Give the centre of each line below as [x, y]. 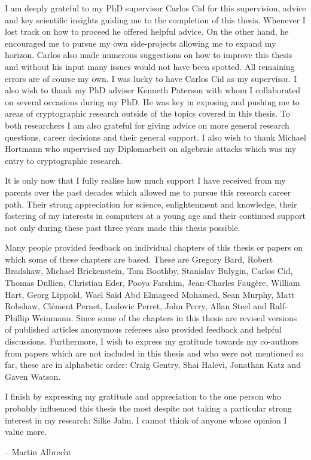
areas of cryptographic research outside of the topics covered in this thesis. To [147, 113]
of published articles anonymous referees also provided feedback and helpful [143, 329]
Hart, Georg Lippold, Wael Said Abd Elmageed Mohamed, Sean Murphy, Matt [150, 294]
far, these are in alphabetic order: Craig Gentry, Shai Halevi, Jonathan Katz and [153, 365]
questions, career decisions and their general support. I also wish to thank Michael [155, 137]
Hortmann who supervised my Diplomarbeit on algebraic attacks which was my [151, 149]
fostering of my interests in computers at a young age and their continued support [155, 216]
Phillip [17, 317]
